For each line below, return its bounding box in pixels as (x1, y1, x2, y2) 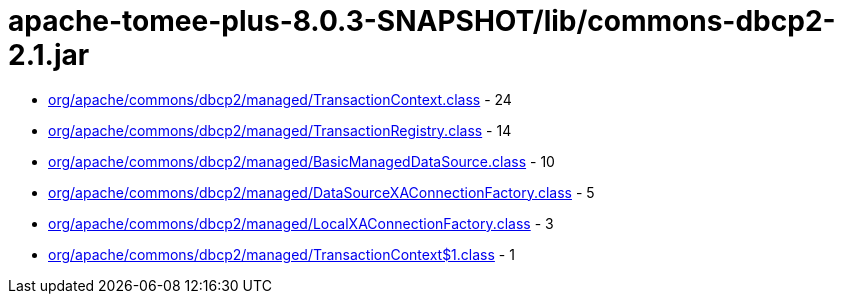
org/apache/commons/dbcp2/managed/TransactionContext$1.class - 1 (48, 245, 515, 263)
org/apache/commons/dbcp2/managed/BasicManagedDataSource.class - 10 (48, 152, 555, 170)
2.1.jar (8, 38, 90, 72)
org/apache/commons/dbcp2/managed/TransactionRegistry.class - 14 (48, 121, 512, 139)
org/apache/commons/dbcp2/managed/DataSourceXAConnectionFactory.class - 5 (48, 183, 595, 201)
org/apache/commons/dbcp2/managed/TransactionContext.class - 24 (48, 90, 512, 108)
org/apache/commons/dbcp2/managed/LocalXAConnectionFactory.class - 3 (48, 214, 554, 232)
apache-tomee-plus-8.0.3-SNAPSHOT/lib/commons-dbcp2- (8, 4, 836, 38)
